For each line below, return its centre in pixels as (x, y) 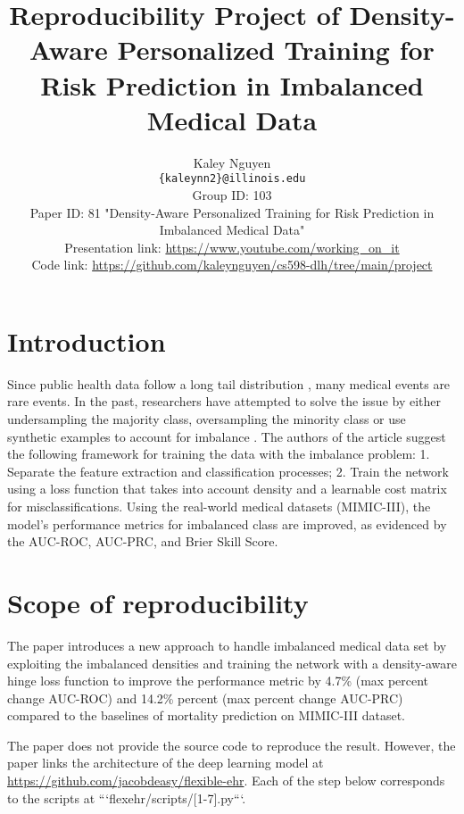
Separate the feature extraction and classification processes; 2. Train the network (228, 471)
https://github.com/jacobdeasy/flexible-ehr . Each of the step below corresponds (226, 781)
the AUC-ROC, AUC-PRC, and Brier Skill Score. (143, 541)
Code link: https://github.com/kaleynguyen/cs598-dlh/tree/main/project (232, 265)
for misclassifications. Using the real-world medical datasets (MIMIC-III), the (219, 506)
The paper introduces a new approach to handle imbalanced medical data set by (227, 645)
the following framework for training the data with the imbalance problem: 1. (219, 454)
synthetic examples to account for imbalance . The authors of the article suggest (227, 436)
